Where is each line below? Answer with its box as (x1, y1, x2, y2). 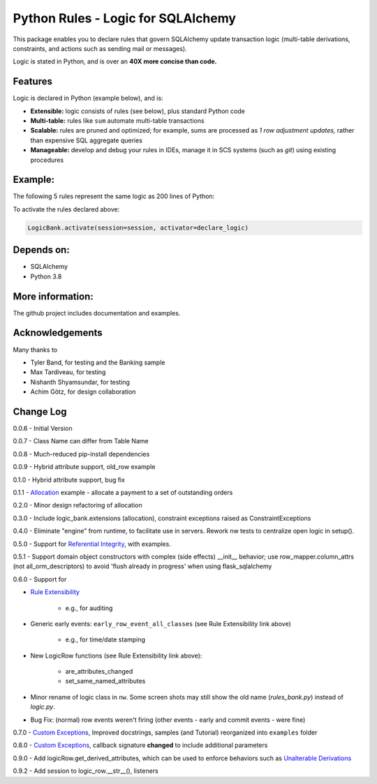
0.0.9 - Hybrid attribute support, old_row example (13, 463, 156, 471)
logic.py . (30, 702, 56, 711)
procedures (30, 156, 64, 164)
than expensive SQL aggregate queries (30, 136, 143, 145)
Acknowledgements (13, 327, 103, 339)
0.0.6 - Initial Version (13, 424, 73, 433)
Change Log (13, 406, 67, 417)
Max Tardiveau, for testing (30, 368, 106, 376)
